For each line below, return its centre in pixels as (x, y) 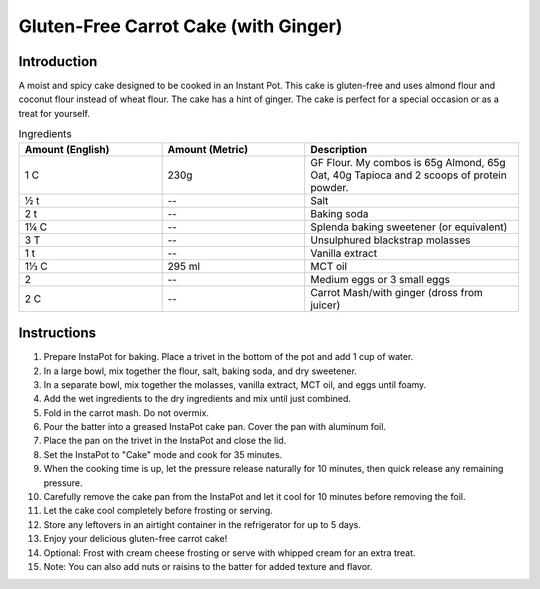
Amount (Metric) (208, 149)
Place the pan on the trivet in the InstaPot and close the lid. (165, 441)
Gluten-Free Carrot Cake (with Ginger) (180, 26)
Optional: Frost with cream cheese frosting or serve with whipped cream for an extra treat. (229, 552)
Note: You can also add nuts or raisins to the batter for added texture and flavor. (208, 566)
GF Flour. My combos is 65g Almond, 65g (408, 162)
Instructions (57, 333)
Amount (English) (67, 149)
